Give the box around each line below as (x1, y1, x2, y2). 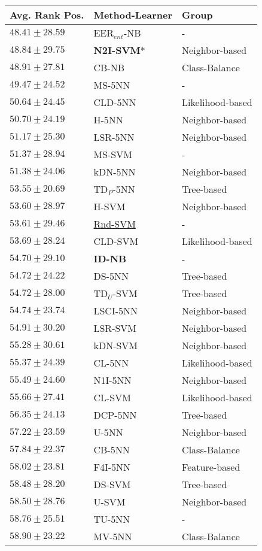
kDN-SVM (93, 338, 138, 352)
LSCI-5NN (93, 304, 138, 317)
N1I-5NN (93, 373, 132, 387)
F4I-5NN (93, 460, 131, 474)
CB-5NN (93, 443, 130, 456)
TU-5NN (93, 512, 130, 526)
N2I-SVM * (93, 43, 145, 57)
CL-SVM (93, 390, 131, 404)
